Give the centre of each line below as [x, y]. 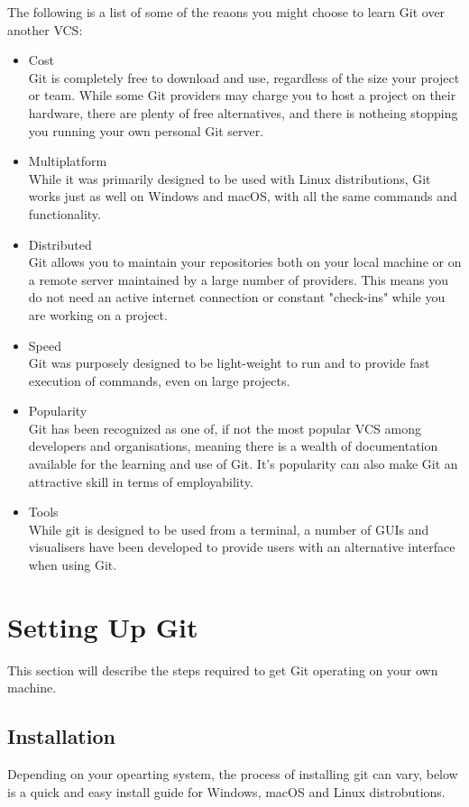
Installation [61, 736]
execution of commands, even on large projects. [159, 380]
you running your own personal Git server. [146, 130]
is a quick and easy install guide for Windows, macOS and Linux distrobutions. [226, 791]
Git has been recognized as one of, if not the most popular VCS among [225, 428]
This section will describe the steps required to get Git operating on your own [223, 669]
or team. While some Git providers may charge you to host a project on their [242, 95]
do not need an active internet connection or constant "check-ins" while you [237, 297]
